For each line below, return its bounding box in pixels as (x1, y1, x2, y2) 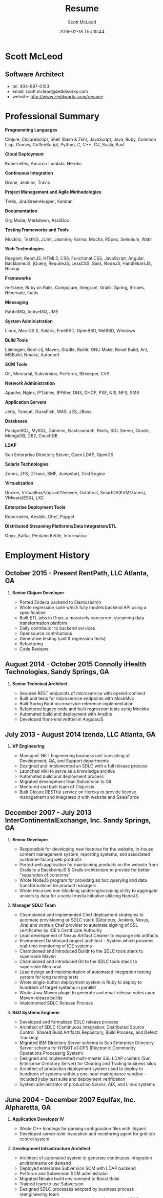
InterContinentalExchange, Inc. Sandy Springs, (5, 816, 151, 824)
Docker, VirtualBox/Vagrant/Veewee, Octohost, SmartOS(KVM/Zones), (5, 489, 146, 495)
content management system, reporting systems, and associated (19, 851, 150, 857)
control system (19, 1136, 50, 1142)
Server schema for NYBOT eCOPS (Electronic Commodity (19, 1045, 136, 1051)
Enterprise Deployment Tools (5, 504, 66, 510)
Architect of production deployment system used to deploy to (19, 1066, 143, 1072)
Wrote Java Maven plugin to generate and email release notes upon (19, 990, 156, 996)
